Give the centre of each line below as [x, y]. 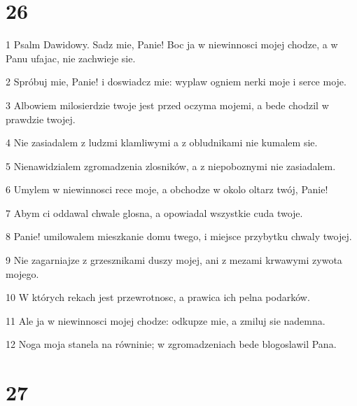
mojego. [22, 273]
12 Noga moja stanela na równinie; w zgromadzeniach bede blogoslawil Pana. [171, 344]
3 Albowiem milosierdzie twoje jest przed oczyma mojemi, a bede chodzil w [167, 105]
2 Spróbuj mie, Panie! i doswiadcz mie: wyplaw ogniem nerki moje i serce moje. [176, 82]
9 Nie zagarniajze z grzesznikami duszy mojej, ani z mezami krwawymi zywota [174, 260]
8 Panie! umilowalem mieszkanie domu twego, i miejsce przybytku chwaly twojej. [179, 236]
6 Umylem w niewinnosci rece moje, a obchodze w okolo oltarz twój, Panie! [167, 189]
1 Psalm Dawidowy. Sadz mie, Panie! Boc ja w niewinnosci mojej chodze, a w [172, 44]
